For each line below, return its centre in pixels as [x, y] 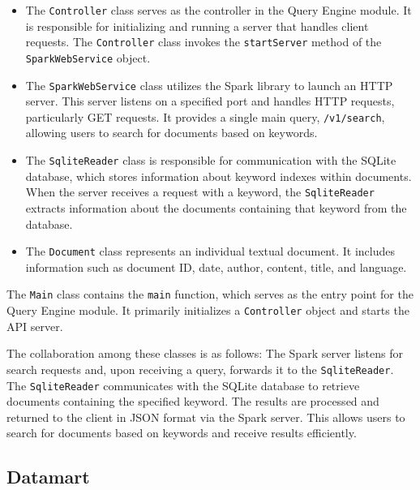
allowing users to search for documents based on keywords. [171, 133]
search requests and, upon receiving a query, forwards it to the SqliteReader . [200, 369]
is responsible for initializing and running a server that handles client [197, 26]
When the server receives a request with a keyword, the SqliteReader [200, 192]
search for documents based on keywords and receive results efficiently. [182, 433]
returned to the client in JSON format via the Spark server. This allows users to [206, 417]
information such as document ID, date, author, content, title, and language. [216, 266]
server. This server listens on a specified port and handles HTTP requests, [210, 101]
